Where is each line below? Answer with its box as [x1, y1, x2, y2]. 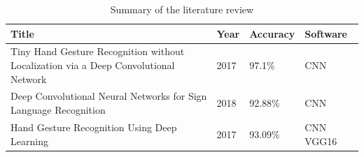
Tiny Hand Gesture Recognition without [10, 44, 185, 59]
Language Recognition [10, 103, 106, 117]
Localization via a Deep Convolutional [10, 58, 175, 73]
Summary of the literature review [110, 2, 254, 16]
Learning [10, 133, 48, 148]
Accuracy [249, 26, 295, 40]
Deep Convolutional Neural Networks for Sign [10, 89, 207, 103]
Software [304, 26, 347, 40]
